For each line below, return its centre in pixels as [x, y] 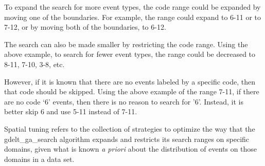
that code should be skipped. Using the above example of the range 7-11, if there [132, 91]
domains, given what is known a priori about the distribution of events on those [131, 149]
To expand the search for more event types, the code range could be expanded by [132, 7]
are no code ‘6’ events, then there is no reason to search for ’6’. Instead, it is [124, 101]
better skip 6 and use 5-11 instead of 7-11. [71, 111]
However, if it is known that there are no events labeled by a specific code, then [130, 81]
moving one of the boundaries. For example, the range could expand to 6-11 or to [132, 17]
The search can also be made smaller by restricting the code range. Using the [126, 44]
